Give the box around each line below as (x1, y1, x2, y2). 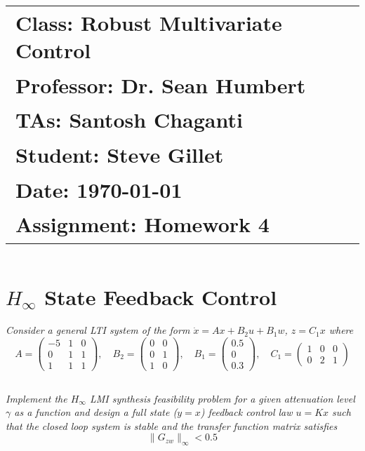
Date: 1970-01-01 (15, 175, 182, 203)
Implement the (6, 391, 67, 405)
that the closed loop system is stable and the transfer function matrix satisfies (6, 418, 338, 433)
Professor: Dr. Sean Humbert (15, 70, 306, 99)
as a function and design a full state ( (14, 405, 178, 419)
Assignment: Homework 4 (15, 210, 270, 238)
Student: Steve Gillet (15, 140, 224, 168)
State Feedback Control (44, 282, 277, 311)
